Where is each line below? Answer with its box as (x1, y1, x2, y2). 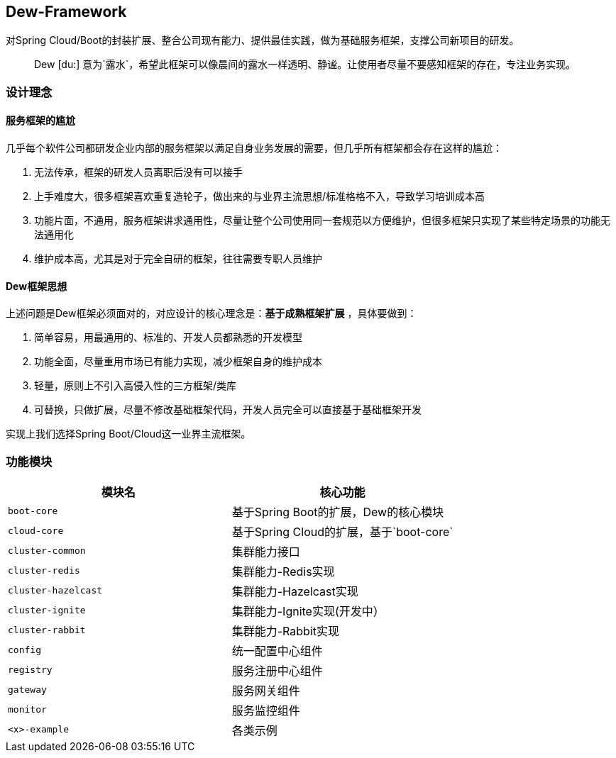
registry (8, 664, 53, 676)
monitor (8, 704, 47, 715)
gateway (8, 684, 47, 696)
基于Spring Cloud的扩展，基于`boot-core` (231, 524, 453, 539)
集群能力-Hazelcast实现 (231, 584, 358, 598)
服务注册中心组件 (231, 663, 323, 678)
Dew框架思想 (6, 279, 67, 292)
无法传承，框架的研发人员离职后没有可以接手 (34, 166, 243, 179)
